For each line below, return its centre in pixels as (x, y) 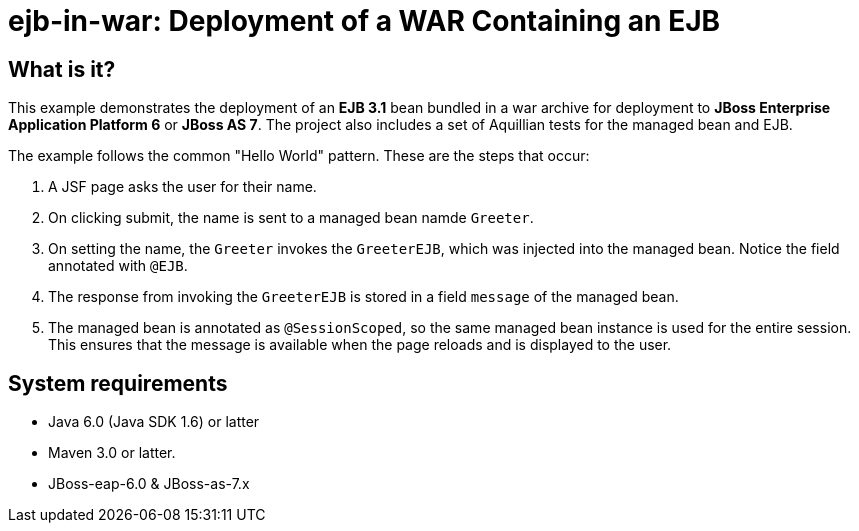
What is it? (62, 69)
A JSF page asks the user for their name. (182, 187)
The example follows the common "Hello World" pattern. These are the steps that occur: (299, 156)
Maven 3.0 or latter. (112, 453)
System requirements (118, 383)
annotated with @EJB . (118, 266)
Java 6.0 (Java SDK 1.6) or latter (154, 422)
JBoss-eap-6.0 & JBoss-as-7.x (149, 484)
